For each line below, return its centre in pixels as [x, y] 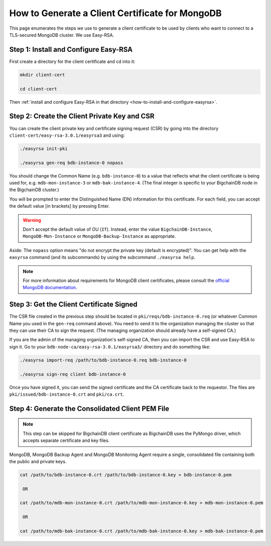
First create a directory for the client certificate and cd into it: [72, 61]
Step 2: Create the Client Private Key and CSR [82, 116]
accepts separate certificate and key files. [66, 440]
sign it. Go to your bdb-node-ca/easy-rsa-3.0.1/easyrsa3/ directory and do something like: [110, 346]
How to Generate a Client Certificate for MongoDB [115, 13]
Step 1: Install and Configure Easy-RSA [71, 50]
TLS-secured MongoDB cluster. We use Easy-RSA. [62, 35]
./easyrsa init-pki [44, 149]
